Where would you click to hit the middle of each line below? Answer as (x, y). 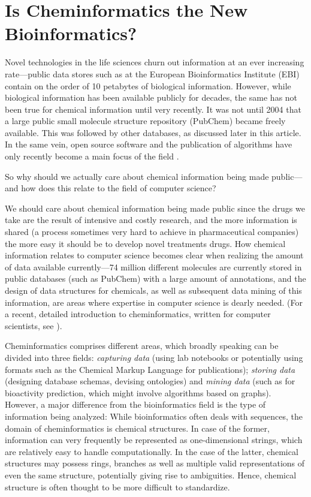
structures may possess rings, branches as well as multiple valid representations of (155, 463)
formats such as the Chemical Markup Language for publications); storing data (150, 369)
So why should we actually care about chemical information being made (137, 176)
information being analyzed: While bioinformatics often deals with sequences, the (154, 416)
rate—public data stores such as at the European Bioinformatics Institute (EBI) (152, 73)
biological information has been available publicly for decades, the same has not (151, 97)
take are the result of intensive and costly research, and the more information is (151, 220)
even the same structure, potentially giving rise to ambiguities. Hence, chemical (151, 475)
